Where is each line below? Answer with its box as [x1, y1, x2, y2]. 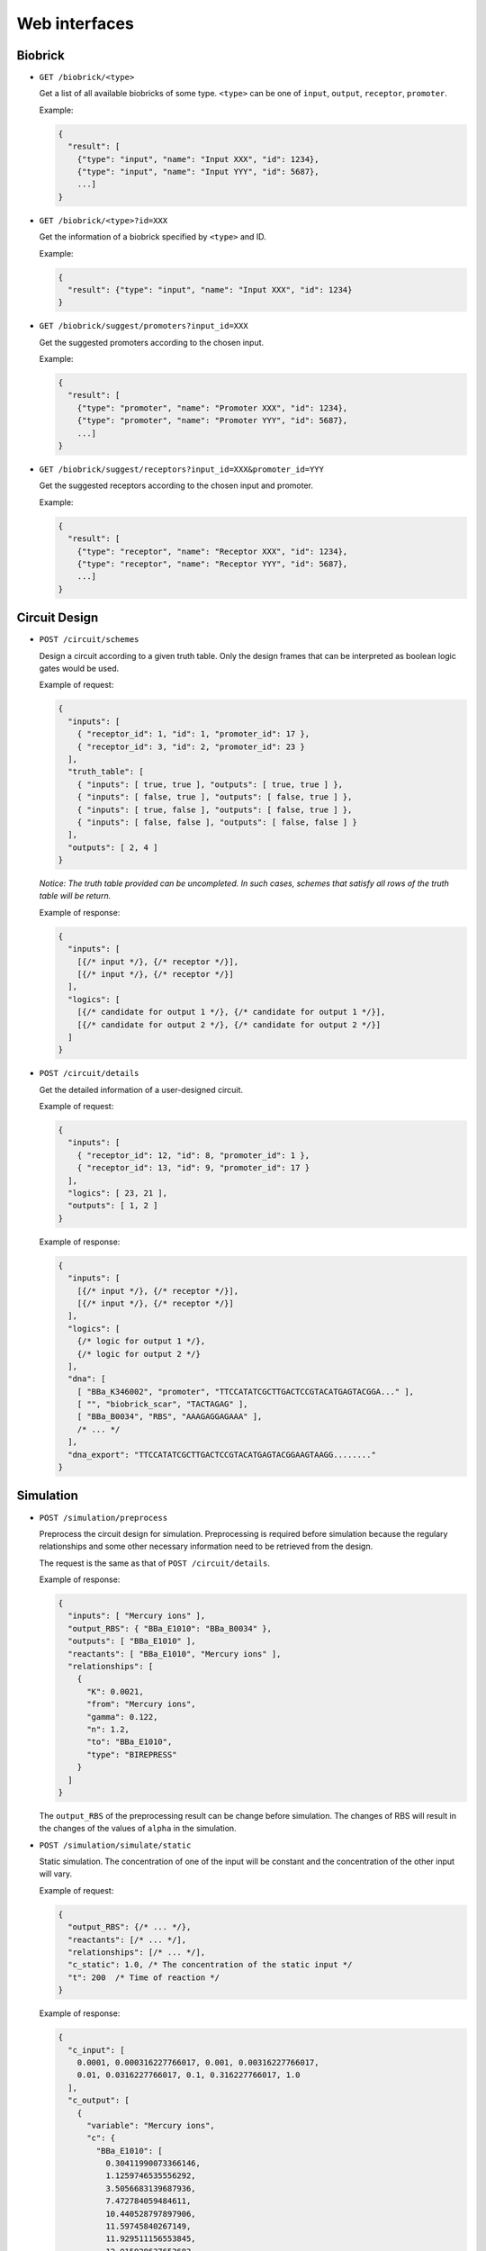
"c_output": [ [67, 2095, 130, 2106]
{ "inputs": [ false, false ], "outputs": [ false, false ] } [76, 817, 357, 827]
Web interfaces [16, 14, 134, 33]
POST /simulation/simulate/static [39, 1840, 192, 1850]
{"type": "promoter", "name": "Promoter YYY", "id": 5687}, [76, 415, 348, 426]
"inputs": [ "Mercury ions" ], [67, 1611, 206, 1621]
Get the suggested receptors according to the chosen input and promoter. [39, 480, 314, 491]
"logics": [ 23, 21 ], [67, 1189, 168, 1198]
